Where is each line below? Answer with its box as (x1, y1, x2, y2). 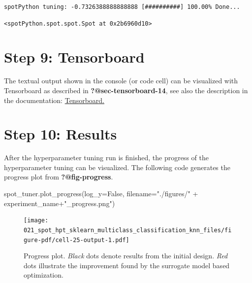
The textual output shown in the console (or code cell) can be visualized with (4, 75, 238, 86)
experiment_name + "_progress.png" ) (4, 198, 115, 208)
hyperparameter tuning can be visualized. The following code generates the (4, 162, 230, 172)
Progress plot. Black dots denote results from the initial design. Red (24, 250, 228, 261)
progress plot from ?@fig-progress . (4, 172, 113, 182)
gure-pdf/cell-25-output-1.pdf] (24, 236, 129, 244)
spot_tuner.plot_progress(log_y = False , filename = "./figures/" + (4, 188, 198, 198)
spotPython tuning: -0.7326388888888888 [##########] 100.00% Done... (4, 3, 240, 10)
